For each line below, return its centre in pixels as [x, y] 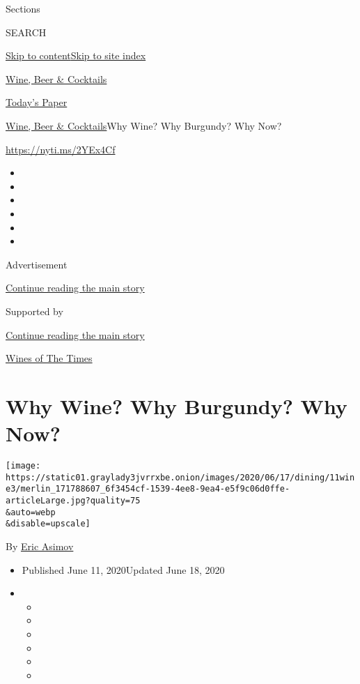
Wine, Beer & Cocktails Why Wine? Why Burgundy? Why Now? [144, 125]
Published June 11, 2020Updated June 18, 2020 [123, 569]
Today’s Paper [37, 102]
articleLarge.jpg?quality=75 [73, 500]
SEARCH [26, 32]
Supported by [34, 311]
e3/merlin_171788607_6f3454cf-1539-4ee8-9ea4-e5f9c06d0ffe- [148, 489]
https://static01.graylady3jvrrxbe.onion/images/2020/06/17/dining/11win [180, 477]
